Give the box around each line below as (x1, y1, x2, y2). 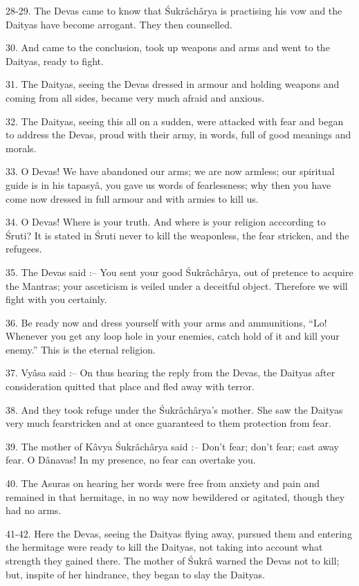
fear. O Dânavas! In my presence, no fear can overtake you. (6, 452, 256, 467)
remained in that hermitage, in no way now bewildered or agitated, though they (6, 489, 345, 504)
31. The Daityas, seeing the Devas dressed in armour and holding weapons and (6, 77, 340, 91)
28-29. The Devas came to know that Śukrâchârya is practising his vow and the (6, 3, 342, 17)
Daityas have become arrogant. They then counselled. (6, 17, 232, 31)
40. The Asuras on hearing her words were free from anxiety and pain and (6, 476, 320, 491)
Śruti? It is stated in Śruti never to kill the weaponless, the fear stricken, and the (6, 228, 349, 242)
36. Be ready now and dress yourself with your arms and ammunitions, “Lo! (6, 315, 327, 329)
